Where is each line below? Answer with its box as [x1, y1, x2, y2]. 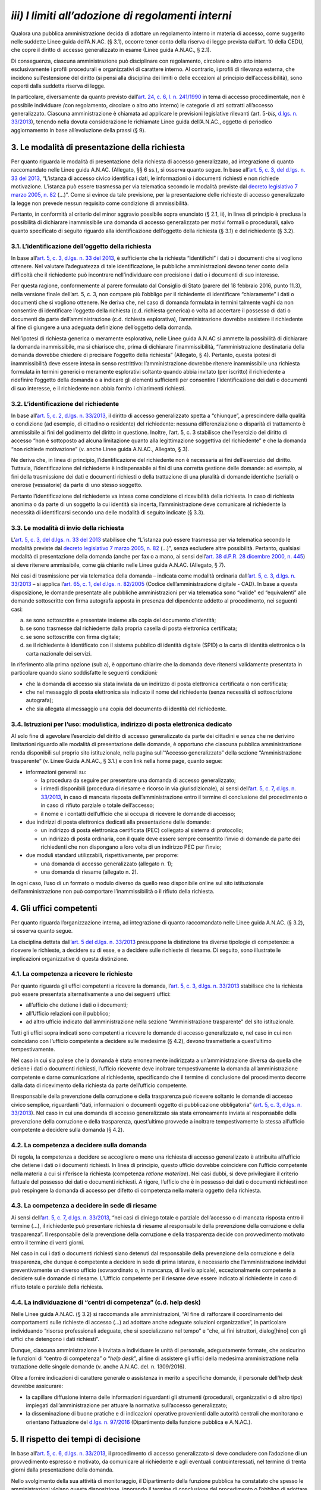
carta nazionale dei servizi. [26, 650, 92, 657]
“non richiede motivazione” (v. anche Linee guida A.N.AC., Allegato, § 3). [11, 445, 190, 452]
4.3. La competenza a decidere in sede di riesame [11, 1202, 158, 1210]
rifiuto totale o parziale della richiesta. [11, 1283, 103, 1290]
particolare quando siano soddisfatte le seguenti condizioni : [11, 669, 158, 676]
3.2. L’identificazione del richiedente [11, 399, 119, 408]
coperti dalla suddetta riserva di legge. [11, 82, 106, 89]
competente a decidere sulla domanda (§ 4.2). [11, 1126, 124, 1133]
